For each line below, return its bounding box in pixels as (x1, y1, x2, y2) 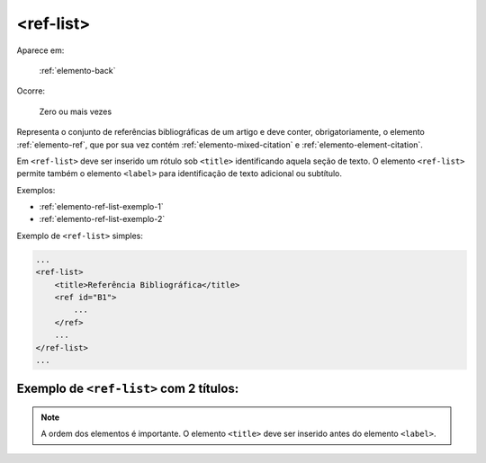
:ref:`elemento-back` (39, 65, 116, 76)
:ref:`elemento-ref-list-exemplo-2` (39, 214, 166, 225)
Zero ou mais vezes (39, 106, 112, 117)
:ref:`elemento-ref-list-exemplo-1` (39, 201, 164, 212)
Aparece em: (16, 45, 65, 56)
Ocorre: (16, 85, 45, 96)
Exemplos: (16, 184, 56, 195)
